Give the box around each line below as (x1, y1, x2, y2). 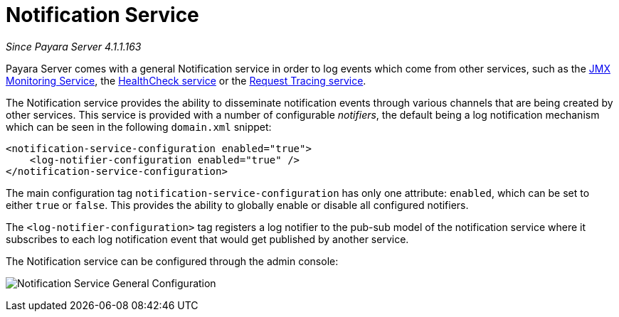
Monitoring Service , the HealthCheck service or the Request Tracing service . (6, 74, 366, 87)
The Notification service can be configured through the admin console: (6, 254, 339, 267)
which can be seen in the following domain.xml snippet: (6, 120, 272, 133)
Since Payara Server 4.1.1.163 (6, 40, 142, 53)
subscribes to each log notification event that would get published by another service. (6, 232, 409, 245)
